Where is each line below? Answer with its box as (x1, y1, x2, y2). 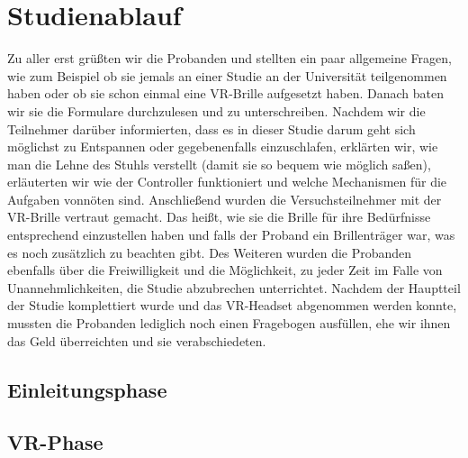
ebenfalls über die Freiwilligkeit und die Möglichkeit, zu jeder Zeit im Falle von (7, 261, 443, 279)
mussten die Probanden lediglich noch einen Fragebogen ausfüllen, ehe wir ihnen (7, 314, 451, 333)
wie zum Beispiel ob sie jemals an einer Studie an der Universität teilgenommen (7, 66, 447, 85)
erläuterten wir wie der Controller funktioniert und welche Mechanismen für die (7, 172, 447, 191)
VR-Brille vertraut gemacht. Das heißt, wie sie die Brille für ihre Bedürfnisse (7, 207, 431, 226)
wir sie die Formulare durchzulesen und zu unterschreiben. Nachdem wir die (7, 101, 426, 120)
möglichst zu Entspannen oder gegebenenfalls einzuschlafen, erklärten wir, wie (7, 137, 438, 156)
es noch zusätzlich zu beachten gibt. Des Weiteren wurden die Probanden (7, 243, 412, 261)
